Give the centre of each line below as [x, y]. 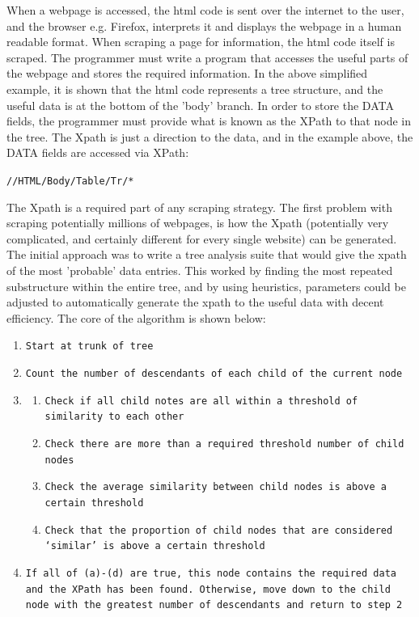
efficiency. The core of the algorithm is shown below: [136, 317]
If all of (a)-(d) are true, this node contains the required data [211, 573]
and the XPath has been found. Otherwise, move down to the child [208, 589]
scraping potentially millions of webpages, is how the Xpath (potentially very [198, 223]
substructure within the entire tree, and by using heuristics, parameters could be [206, 286]
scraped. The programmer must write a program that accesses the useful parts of [207, 57]
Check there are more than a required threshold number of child [224, 444]
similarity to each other [114, 417]
